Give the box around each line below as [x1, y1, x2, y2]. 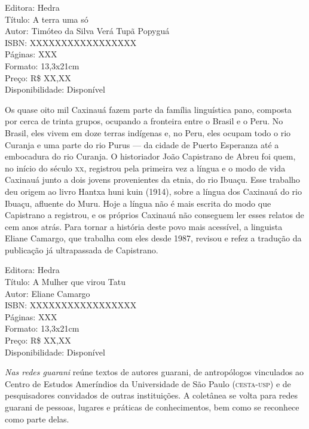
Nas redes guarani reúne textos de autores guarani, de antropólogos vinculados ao [5, 366, 304, 378]
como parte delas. [5, 412, 69, 425]
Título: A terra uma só [5, 13, 88, 25]
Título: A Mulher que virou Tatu [5, 275, 126, 288]
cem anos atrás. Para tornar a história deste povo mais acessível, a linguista [5, 220, 283, 232]
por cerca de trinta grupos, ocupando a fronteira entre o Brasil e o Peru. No [5, 115, 283, 127]
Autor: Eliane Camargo [5, 287, 90, 299]
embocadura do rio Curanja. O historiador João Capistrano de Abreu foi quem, [5, 150, 296, 163]
